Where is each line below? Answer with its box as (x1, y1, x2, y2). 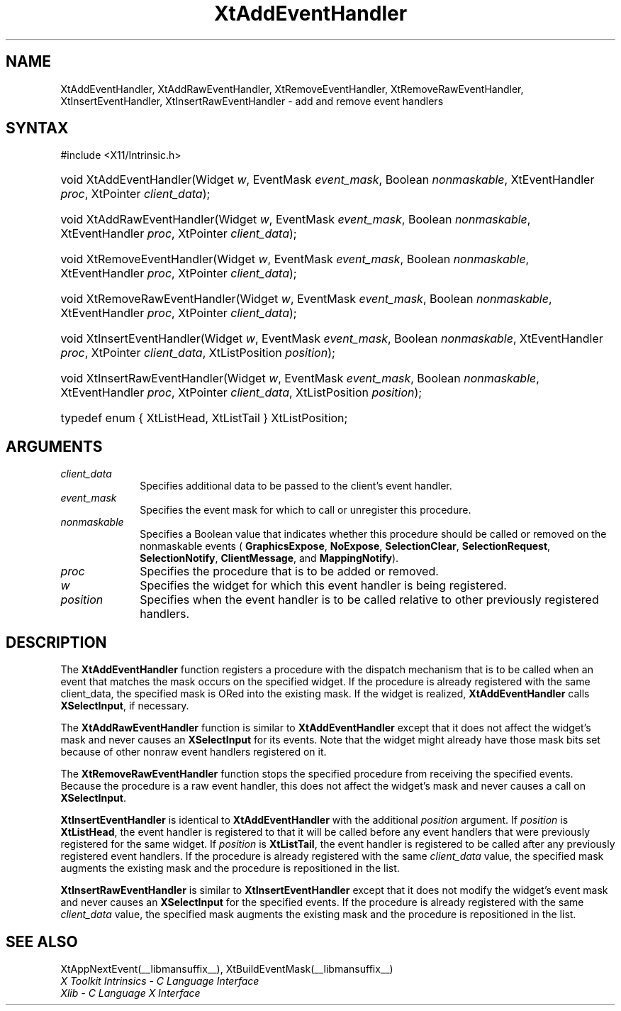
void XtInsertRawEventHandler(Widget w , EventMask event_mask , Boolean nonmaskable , (60, 371, 539, 386)
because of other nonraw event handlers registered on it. (60, 746, 327, 758)
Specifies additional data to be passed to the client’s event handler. (140, 480, 452, 492)
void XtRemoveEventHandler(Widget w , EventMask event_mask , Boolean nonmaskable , (60, 252, 530, 267)
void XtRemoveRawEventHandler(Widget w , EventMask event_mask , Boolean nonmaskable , (60, 292, 552, 306)
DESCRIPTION (6, 633, 107, 651)
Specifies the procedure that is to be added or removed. (140, 564, 439, 579)
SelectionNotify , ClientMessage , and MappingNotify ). (140, 552, 399, 565)
